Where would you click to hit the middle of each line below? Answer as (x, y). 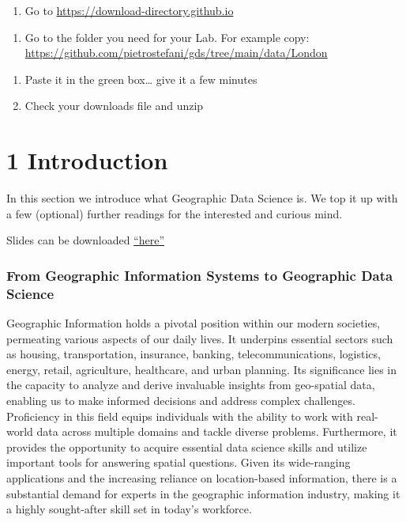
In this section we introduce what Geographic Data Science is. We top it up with (202, 198)
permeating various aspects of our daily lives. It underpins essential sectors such (200, 338)
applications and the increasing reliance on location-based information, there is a (202, 477)
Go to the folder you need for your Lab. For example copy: (167, 37)
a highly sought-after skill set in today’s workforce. (129, 509)
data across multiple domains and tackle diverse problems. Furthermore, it (217, 431)
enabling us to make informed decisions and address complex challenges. (181, 400)
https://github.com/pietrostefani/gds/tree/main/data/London (176, 53)
